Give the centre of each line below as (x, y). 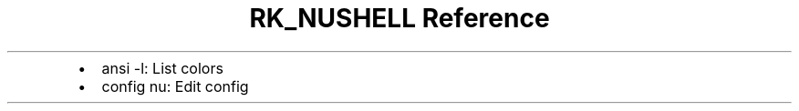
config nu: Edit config (175, 86)
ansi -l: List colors (162, 68)
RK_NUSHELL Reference (399, 18)
